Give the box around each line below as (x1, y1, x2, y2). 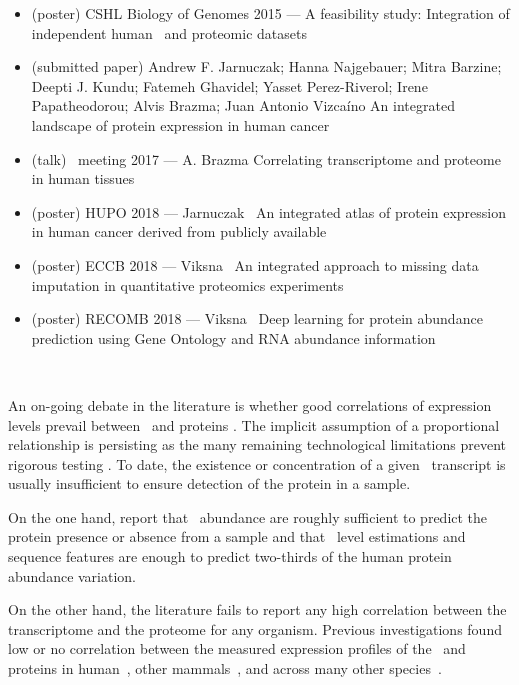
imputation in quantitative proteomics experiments (31, 274, 344, 295)
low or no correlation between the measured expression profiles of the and (8, 638, 466, 659)
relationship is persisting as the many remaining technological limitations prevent (8, 434, 507, 455)
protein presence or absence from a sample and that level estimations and (8, 526, 466, 547)
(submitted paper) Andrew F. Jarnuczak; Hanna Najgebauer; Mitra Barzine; (31, 56, 502, 77)
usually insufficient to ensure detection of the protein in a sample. (8, 473, 411, 494)
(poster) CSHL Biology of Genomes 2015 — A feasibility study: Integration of (31, 3, 510, 23)
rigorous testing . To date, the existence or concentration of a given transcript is (8, 453, 506, 474)
